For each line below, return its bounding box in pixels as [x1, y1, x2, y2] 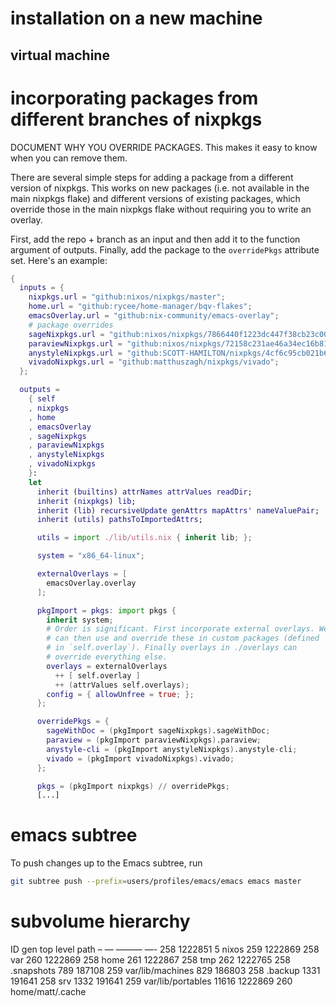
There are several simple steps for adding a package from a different [10, 171, 294, 183]
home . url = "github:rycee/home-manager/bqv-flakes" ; [28, 302, 253, 312]
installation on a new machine [10, 7, 263, 30]
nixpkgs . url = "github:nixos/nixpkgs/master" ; [28, 292, 226, 302]
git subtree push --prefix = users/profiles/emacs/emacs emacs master [10, 877, 302, 887]
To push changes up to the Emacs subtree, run [10, 857, 203, 869]
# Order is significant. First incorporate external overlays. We [46, 624, 329, 634]
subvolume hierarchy [10, 910, 191, 933]
